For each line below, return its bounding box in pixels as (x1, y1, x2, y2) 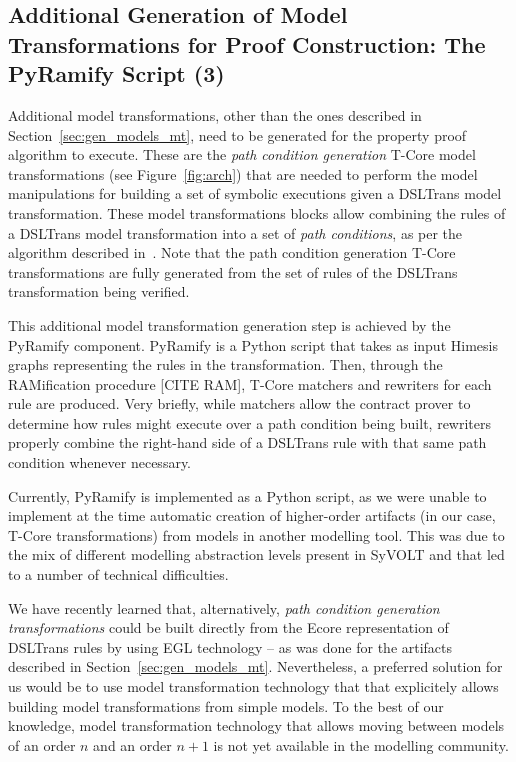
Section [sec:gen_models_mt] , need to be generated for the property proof (8, 124, 467, 145)
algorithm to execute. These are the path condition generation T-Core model (8, 144, 476, 165)
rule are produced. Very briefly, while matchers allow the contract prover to (8, 393, 471, 414)
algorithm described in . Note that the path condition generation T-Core (8, 242, 456, 263)
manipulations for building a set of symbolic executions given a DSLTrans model (8, 183, 502, 204)
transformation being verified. (8, 281, 190, 302)
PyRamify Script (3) (8, 58, 225, 89)
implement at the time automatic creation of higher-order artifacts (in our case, (8, 505, 496, 526)
